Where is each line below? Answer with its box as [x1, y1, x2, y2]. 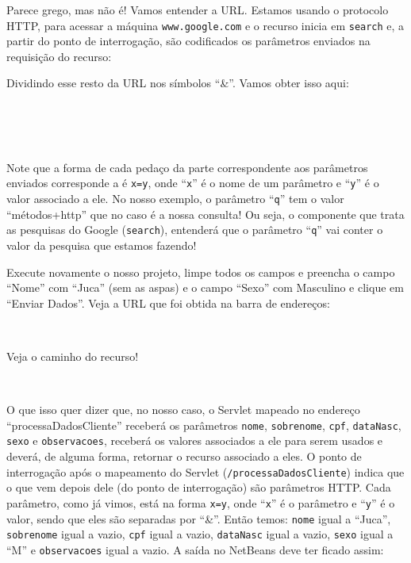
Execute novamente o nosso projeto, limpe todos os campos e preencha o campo [6, 263, 395, 280]
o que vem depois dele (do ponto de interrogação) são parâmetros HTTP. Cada [6, 479, 391, 496]
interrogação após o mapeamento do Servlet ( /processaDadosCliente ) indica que [6, 463, 405, 480]
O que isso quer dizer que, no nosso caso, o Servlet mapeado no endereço [6, 401, 360, 418]
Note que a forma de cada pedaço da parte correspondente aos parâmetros [6, 159, 368, 175]
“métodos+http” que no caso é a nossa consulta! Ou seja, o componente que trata [6, 205, 405, 222]
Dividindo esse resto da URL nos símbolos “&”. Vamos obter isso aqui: [6, 75, 349, 91]
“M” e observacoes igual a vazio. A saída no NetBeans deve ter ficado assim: [6, 541, 384, 557]
